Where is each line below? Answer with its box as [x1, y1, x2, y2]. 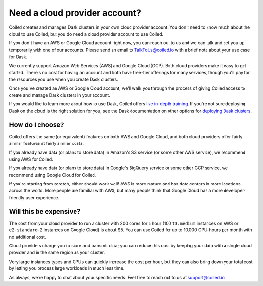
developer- [224, 188, 246, 194]
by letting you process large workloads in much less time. [9, 266, 125, 271]
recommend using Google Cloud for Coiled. [9, 172, 96, 178]
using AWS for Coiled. [9, 156, 53, 162]
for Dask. [9, 54, 28, 60]
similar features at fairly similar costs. [9, 141, 84, 146]
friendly [9, 194, 25, 200]
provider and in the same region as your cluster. [9, 249, 105, 256]
